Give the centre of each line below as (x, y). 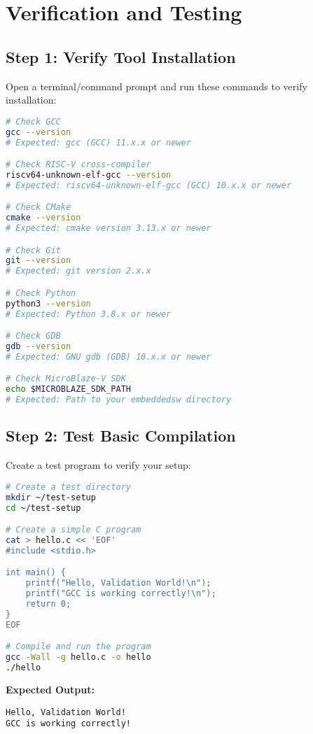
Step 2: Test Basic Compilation (121, 436)
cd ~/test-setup (43, 508)
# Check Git (33, 250)
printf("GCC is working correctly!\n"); (121, 594)
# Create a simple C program (74, 530)
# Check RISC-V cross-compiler (78, 165)
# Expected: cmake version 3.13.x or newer (109, 228)
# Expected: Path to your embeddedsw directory (119, 400)
